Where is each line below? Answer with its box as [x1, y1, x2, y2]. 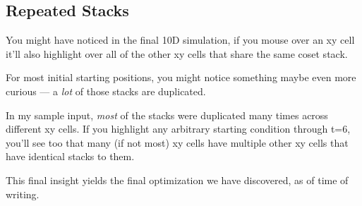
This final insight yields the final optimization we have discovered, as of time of [6, 172, 349, 187]
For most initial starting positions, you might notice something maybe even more [6, 70, 356, 85]
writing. [6, 186, 40, 201]
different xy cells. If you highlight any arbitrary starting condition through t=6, [6, 121, 351, 136]
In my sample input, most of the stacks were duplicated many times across [6, 107, 328, 122]
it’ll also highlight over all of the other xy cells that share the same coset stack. [6, 46, 348, 61]
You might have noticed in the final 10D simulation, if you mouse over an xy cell [6, 32, 355, 47]
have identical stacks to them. [6, 149, 135, 164]
